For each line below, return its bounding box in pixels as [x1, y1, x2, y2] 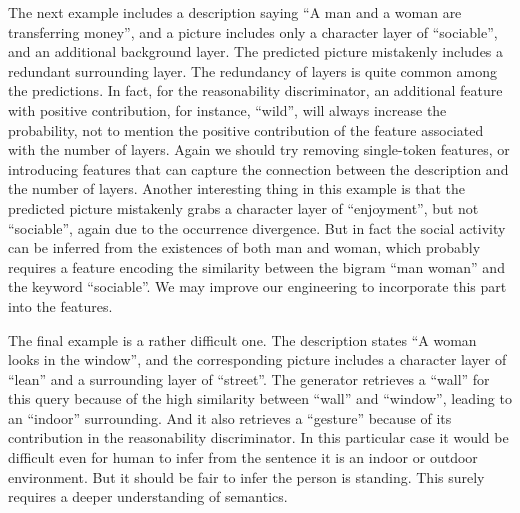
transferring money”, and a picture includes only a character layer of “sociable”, [8, 21, 498, 42]
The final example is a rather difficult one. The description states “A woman [8, 329, 477, 350]
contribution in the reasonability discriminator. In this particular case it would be [8, 427, 509, 448]
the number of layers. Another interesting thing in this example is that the [8, 178, 466, 199]
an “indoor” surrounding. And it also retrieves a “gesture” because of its [8, 407, 452, 428]
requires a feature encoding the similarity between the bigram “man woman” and [8, 256, 505, 277]
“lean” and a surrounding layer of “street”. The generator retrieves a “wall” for [8, 368, 490, 389]
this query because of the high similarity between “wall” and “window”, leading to [8, 388, 512, 409]
